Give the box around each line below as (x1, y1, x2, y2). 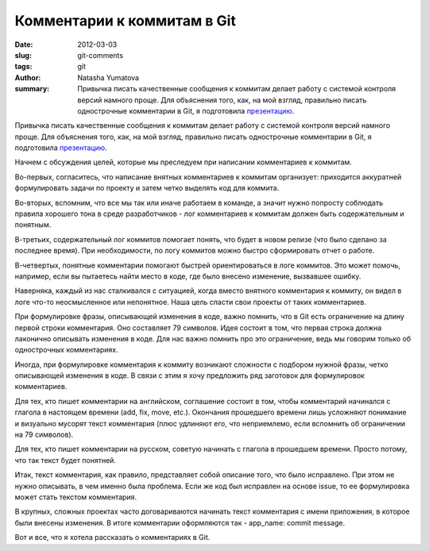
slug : (14, 50, 32, 60)
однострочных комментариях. (14, 345, 118, 355)
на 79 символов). (14, 430, 74, 440)
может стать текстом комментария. (14, 492, 137, 502)
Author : (14, 72, 41, 83)
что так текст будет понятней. (14, 455, 117, 464)
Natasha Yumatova (77, 72, 139, 83)
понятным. (14, 220, 52, 229)
